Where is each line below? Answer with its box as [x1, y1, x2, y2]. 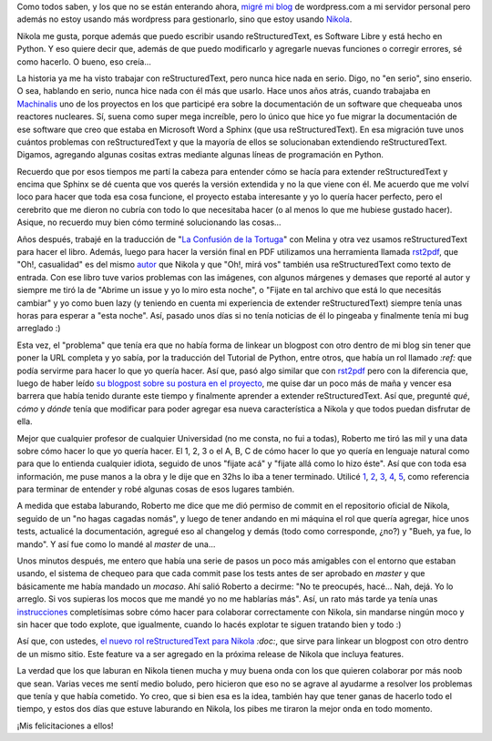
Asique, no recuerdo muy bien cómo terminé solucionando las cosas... [16, 217, 282, 228]
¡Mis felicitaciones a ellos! [16, 720, 114, 731]
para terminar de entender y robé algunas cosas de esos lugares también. [16, 483, 295, 495]
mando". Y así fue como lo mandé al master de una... [16, 538, 216, 550]
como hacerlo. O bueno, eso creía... [16, 56, 152, 67]
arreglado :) [16, 323, 61, 334]
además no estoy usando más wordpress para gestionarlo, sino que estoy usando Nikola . [16, 14, 353, 25]
